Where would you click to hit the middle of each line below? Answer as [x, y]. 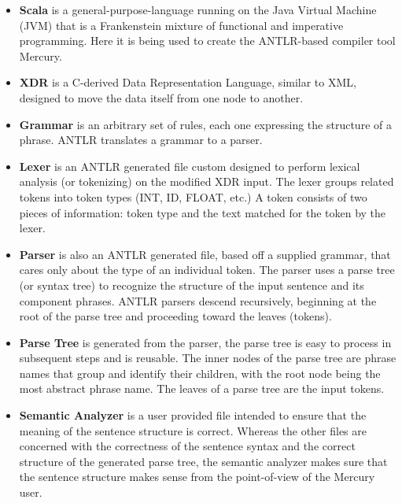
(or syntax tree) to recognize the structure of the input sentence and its [192, 285]
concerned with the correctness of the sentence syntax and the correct [187, 446]
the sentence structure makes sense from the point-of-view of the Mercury [197, 477]
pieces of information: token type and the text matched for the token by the [203, 212]
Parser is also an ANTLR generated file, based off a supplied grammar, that [205, 254]
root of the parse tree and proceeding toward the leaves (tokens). [175, 316]
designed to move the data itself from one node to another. [161, 97]
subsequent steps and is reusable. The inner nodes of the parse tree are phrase [208, 358]
